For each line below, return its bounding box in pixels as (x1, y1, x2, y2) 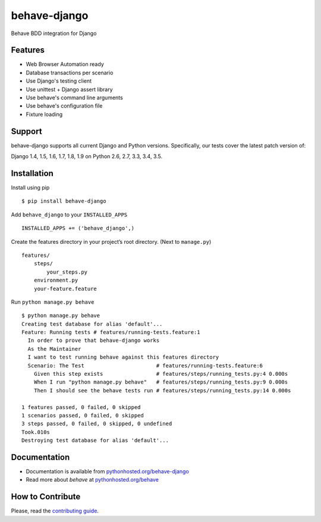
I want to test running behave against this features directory (27, 354, 219, 361)
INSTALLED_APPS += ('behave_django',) (21, 225, 135, 232)
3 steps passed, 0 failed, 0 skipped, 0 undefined (21, 420, 172, 427)
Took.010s (21, 429, 50, 435)
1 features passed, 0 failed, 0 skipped (21, 404, 141, 410)
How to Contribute (11, 492, 81, 502)
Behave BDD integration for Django (11, 30, 97, 37)
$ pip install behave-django (21, 198, 106, 205)
